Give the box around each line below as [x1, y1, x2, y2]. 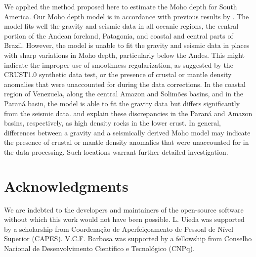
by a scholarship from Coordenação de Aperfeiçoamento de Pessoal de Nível [4, 223, 233, 234]
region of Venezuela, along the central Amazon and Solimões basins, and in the [4, 88, 244, 99]
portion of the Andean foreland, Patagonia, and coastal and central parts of [4, 30, 233, 41]
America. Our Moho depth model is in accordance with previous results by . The [4, 11, 249, 21]
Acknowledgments [4, 175, 128, 196]
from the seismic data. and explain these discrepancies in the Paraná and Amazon [4, 108, 253, 118]
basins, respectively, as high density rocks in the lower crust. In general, [4, 118, 221, 128]
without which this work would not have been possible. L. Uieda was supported [4, 214, 245, 224]
